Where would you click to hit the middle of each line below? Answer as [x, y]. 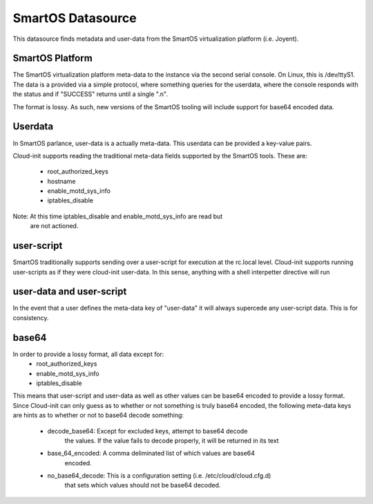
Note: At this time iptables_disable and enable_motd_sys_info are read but [118, 216]
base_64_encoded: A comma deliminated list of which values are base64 [151, 454]
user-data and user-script [70, 291]
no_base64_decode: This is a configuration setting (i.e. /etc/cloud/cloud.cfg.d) [159, 476]
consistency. [31, 317]
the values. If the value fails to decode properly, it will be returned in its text [172, 440]
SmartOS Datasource [75, 18]
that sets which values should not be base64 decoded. [143, 485]
